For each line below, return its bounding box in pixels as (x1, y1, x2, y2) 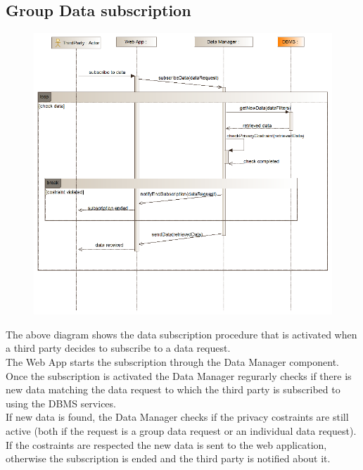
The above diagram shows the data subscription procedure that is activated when (6, 326, 357, 341)
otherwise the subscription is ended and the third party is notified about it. (6, 451, 331, 466)
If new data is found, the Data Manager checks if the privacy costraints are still (6, 409, 349, 424)
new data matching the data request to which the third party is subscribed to (6, 382, 340, 397)
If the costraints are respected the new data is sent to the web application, (6, 437, 327, 452)
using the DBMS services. (6, 395, 116, 410)
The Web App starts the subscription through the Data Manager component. (6, 355, 339, 369)
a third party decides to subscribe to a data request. (6, 341, 231, 355)
